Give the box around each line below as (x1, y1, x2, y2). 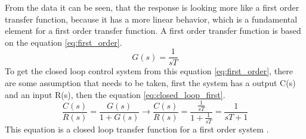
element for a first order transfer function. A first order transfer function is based (5, 24, 301, 37)
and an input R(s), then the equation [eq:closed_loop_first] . (5, 88, 225, 100)
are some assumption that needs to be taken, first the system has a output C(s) (5, 77, 296, 89)
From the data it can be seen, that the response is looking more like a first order (5, 1, 299, 13)
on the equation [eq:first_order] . (5, 36, 122, 48)
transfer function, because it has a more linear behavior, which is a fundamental (5, 12, 298, 25)
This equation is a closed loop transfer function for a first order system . (5, 122, 269, 135)
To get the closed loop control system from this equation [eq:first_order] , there (5, 65, 293, 77)
